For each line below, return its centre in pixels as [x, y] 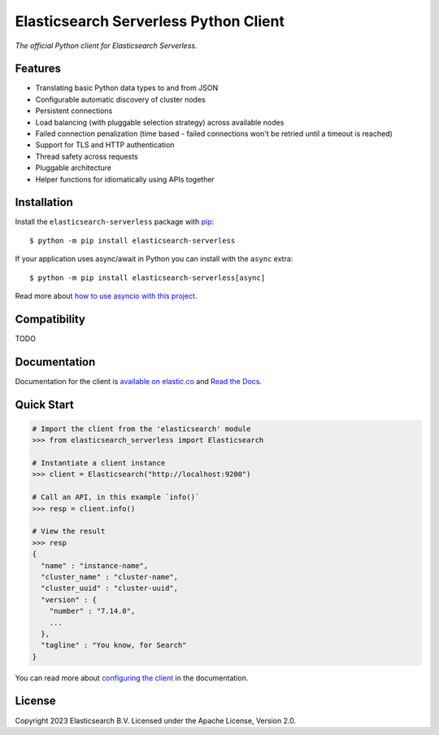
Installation [44, 202]
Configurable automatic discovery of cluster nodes [121, 99]
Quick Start [44, 404]
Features [38, 69]
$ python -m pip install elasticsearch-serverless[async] [148, 278]
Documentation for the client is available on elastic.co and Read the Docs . [139, 381]
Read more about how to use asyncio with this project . [106, 296]
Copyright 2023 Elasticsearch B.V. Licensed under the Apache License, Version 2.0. [156, 720]
